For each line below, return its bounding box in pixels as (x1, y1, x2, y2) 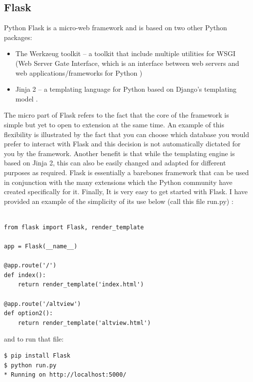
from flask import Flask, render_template (4, 223, 144, 231)
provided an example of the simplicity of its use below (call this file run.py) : (4, 196, 233, 206)
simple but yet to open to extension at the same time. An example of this (4, 119, 224, 129)
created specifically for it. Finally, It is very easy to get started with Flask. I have (4, 186, 248, 197)
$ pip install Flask (4, 352, 71, 360)
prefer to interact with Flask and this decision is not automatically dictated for (4, 139, 241, 149)
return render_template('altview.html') (18, 319, 151, 326)
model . (15, 93, 38, 103)
